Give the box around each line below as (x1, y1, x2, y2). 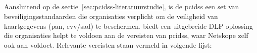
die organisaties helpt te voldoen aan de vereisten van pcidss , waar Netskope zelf (4, 30, 249, 40)
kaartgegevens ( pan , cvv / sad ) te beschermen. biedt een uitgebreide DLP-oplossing (4, 20, 253, 31)
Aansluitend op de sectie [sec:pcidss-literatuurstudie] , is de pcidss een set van (4, 1, 239, 12)
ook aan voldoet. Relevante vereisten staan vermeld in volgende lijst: (4, 39, 212, 50)
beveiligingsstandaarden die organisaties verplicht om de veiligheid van (4, 11, 218, 21)
